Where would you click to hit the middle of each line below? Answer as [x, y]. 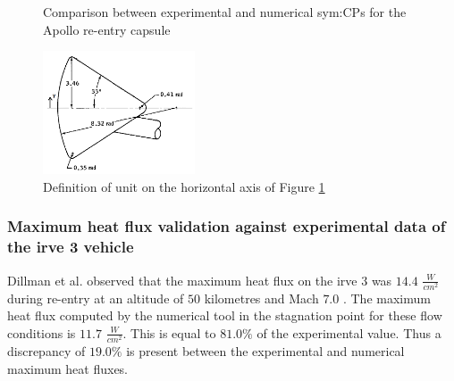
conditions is [42, 332]
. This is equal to [169, 332]
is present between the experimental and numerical [265, 351]
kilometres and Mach [261, 298]
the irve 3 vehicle [71, 247]
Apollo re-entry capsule [107, 29]
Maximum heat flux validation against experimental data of [227, 226]
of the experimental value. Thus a [349, 332]
